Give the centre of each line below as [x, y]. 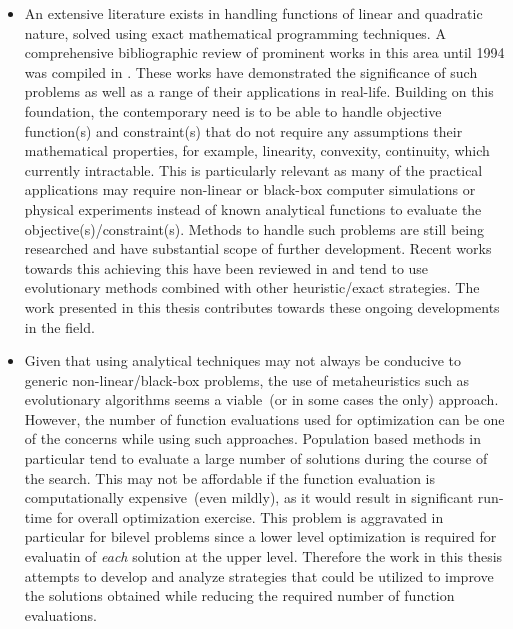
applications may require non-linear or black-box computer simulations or [250, 189]
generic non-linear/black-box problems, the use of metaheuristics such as [247, 379]
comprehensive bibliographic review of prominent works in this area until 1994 [264, 52]
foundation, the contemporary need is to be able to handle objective [233, 110]
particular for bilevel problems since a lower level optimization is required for [260, 536]
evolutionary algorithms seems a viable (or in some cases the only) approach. [261, 399]
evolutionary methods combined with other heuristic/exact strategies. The [252, 287]
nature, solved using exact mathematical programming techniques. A [235, 32]
